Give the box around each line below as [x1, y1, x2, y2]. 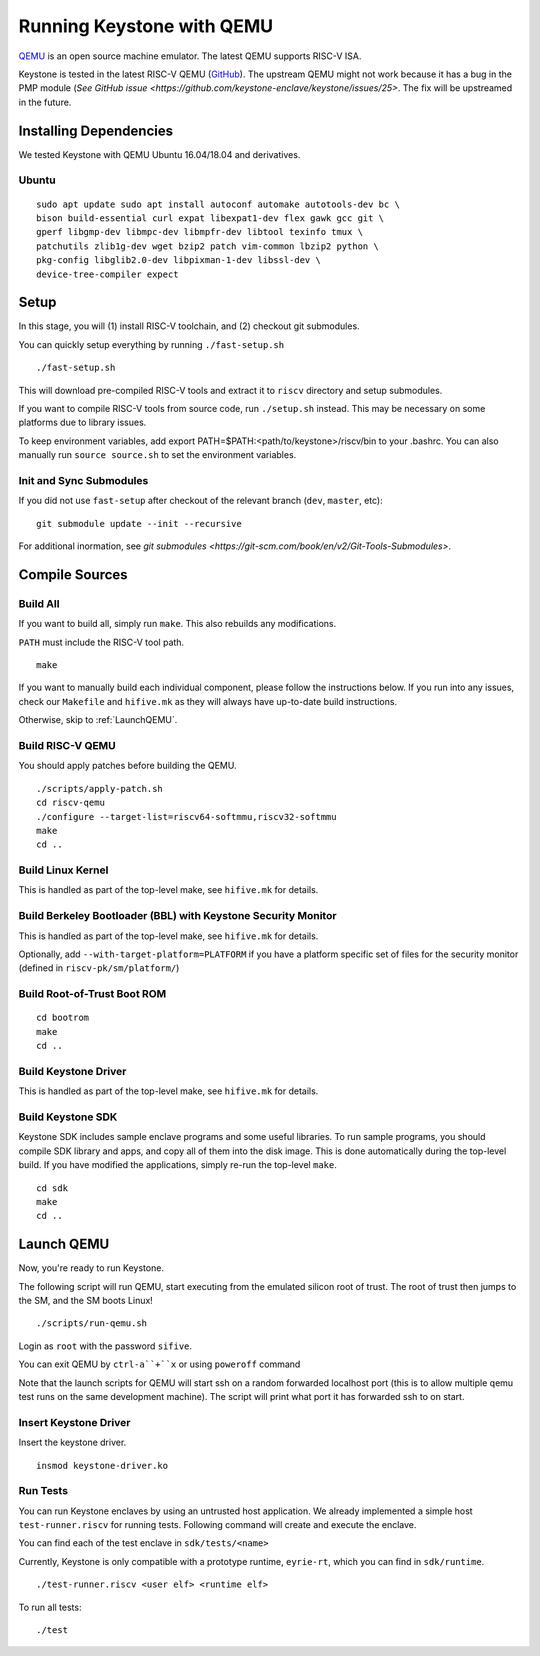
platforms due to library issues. [18, 416, 147, 429]
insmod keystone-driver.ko [36, 1460, 169, 1471]
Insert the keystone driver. [18, 1436, 127, 1449]
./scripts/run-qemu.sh [36, 1318, 148, 1329]
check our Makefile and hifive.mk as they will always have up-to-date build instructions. [18, 695, 398, 707]
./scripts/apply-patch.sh [36, 783, 164, 794]
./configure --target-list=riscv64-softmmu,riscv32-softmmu [36, 811, 337, 822]
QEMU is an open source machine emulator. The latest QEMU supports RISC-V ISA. [18, 50, 362, 62]
